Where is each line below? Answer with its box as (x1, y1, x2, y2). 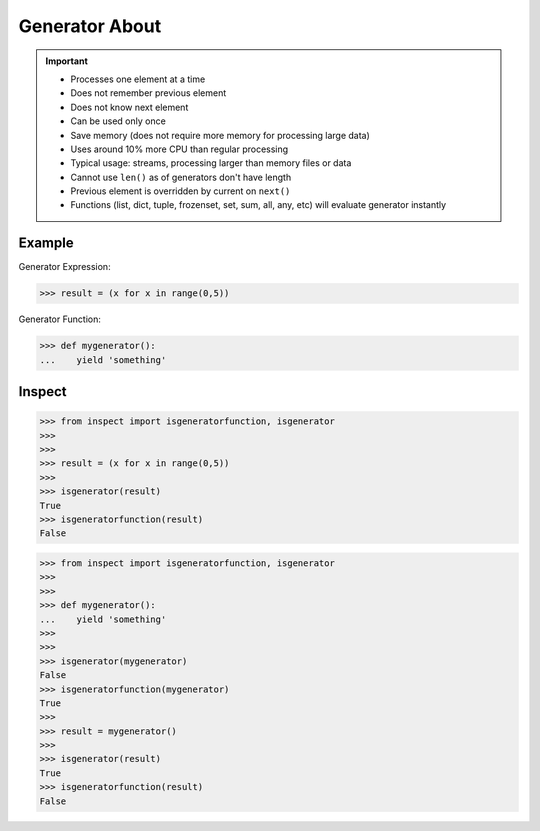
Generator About (18, 15, 162, 37)
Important (45, 55, 89, 67)
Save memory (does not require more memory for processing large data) (70, 129, 370, 141)
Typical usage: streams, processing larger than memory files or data (70, 157, 352, 169)
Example (18, 235, 74, 252)
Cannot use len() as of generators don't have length (70, 171, 292, 183)
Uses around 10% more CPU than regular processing (70, 143, 289, 155)
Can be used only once (70, 115, 167, 127)
